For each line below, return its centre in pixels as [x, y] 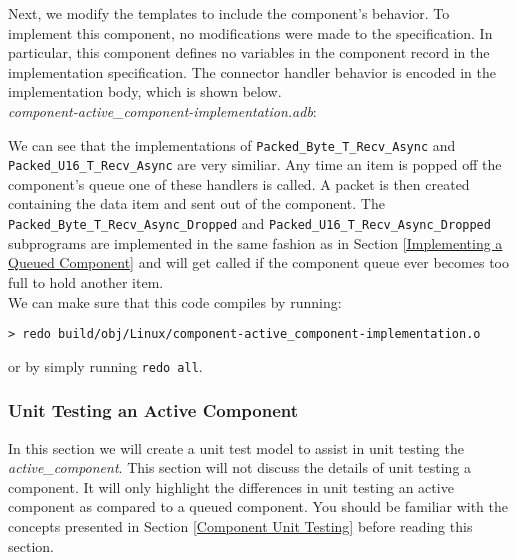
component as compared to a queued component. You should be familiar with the [258, 506]
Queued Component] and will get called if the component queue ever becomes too [258, 262]
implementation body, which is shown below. [145, 91]
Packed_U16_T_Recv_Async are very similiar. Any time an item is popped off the [255, 164]
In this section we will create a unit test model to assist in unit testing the [236, 447]
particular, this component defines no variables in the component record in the [249, 52]
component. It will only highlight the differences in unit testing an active [231, 486]
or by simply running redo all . [105, 365]
